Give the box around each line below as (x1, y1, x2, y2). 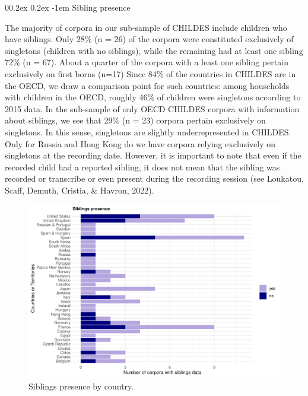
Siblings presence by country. (28, 379, 134, 392)
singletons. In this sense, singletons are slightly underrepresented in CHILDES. (5, 125, 291, 138)
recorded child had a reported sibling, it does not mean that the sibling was (5, 160, 280, 173)
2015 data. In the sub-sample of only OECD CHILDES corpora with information (5, 102, 300, 115)
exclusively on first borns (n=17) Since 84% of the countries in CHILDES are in (5, 67, 296, 80)
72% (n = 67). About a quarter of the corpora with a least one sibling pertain (5, 56, 288, 68)
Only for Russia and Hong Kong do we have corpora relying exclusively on (5, 137, 275, 150)
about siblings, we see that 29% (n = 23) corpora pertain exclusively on (5, 114, 266, 126)
